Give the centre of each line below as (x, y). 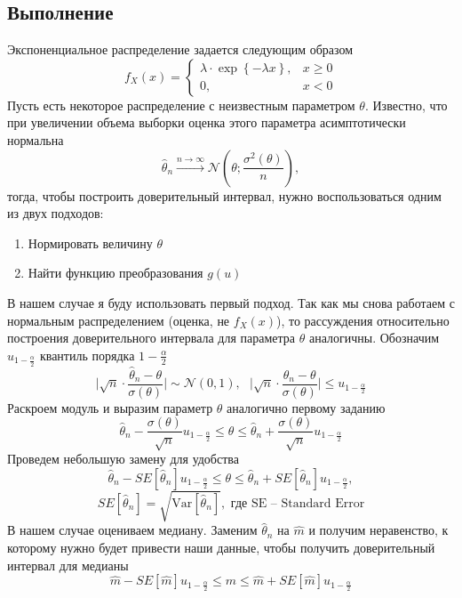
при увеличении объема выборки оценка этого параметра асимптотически (207, 122)
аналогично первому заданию (306, 407)
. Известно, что (406, 105)
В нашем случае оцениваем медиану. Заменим (132, 530)
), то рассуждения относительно (363, 320)
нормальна (36, 139)
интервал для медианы (68, 565)
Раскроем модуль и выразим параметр (110, 407)
